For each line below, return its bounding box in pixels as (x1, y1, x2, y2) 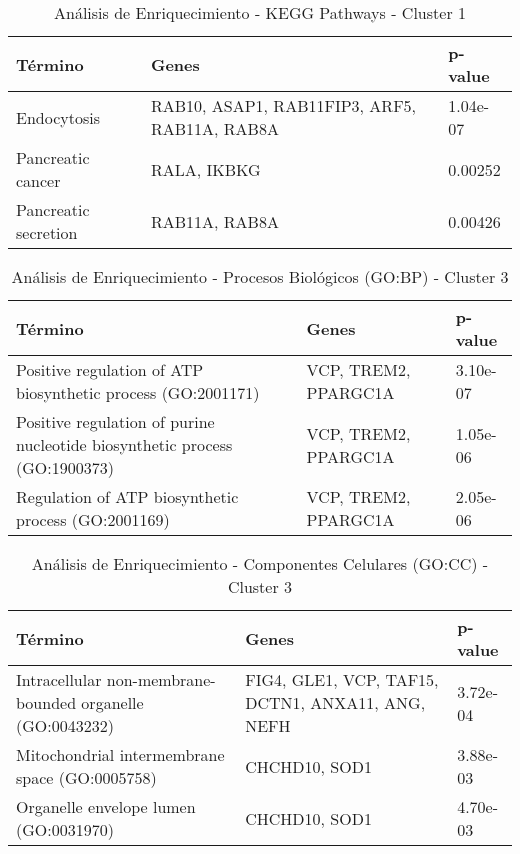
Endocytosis (16, 105, 100, 129)
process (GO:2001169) (16, 508, 170, 531)
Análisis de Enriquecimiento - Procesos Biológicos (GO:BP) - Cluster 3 (11, 265, 509, 288)
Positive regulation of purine (16, 410, 215, 433)
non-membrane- (106, 668, 216, 691)
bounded (16, 691, 77, 714)
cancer (16, 169, 61, 192)
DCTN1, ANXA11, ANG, (245, 691, 426, 714)
